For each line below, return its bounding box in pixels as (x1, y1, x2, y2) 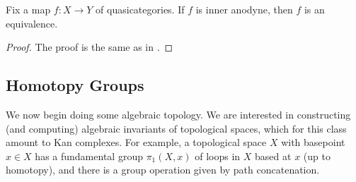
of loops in (195, 148, 241, 163)
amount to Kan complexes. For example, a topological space (6, 135, 267, 150)
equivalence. (6, 16, 58, 30)
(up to (303, 148, 331, 163)
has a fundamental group (35, 148, 143, 163)
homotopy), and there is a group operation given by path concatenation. (6, 162, 320, 177)
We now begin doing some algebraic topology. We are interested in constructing (6, 107, 351, 121)
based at (255, 148, 292, 163)
